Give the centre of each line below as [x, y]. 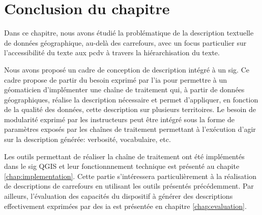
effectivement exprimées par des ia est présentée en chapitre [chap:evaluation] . [125, 206]
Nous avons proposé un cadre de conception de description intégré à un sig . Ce [127, 69]
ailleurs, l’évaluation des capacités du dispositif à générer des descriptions [119, 196]
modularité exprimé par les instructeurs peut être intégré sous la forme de [119, 119]
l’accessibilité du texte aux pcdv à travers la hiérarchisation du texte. [112, 52]
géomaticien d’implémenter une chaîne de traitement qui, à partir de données [124, 89]
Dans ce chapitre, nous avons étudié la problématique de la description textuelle [129, 33]
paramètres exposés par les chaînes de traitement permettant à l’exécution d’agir [130, 129]
